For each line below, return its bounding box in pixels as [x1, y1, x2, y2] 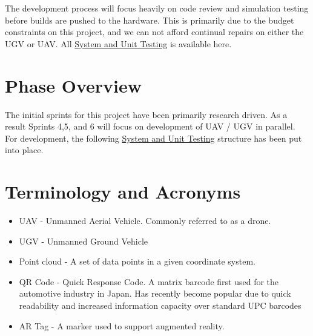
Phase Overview [5, 73, 142, 97]
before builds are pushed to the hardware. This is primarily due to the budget [5, 13, 294, 26]
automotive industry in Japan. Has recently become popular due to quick [19, 287, 291, 300]
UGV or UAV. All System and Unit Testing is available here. [5, 37, 232, 50]
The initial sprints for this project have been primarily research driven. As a [5, 108, 288, 120]
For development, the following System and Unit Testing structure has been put [5, 131, 302, 144]
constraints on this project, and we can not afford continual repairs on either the [5, 25, 304, 38]
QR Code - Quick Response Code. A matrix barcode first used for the [19, 275, 279, 288]
